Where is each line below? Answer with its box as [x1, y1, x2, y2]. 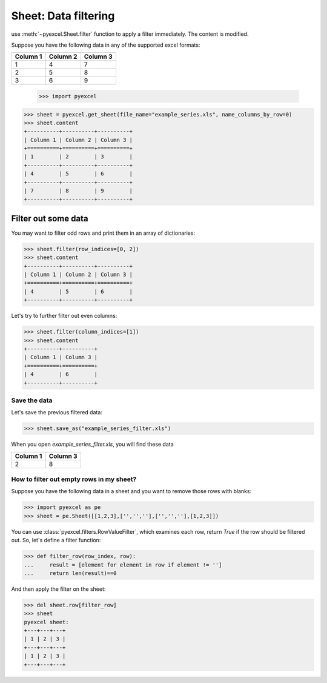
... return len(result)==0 [24, 570, 117, 576]
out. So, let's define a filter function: [11, 537, 101, 544]
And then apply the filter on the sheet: [11, 585, 106, 593]
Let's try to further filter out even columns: [11, 312, 117, 320]
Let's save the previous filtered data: [11, 409, 103, 416]
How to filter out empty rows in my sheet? [11, 475, 137, 483]
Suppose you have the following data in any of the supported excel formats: [11, 41, 200, 49]
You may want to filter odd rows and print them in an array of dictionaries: [11, 229, 196, 237]
